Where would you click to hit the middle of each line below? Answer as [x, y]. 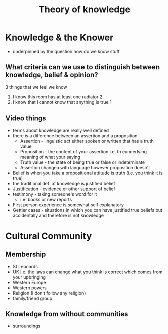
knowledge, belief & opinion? [52, 75]
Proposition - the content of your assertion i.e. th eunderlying [83, 151]
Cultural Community [49, 236]
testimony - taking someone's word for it [55, 194]
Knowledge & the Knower [59, 37]
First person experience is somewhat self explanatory [68, 205]
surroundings [26, 326]
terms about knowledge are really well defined [61, 130]
